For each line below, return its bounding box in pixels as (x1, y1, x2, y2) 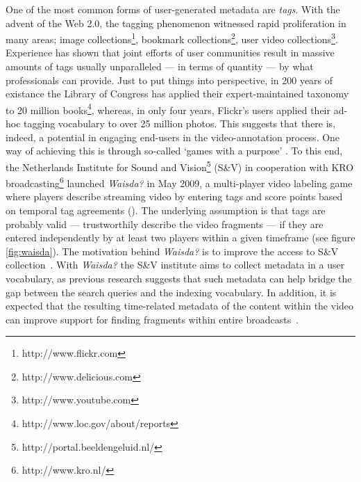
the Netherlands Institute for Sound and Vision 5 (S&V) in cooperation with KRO (6, 157, 354, 174)
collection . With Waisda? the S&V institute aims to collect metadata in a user (6, 257, 345, 272)
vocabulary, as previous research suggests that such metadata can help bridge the (6, 271, 352, 285)
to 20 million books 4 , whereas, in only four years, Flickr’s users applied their (6, 100, 330, 117)
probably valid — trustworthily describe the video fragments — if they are (6, 216, 324, 231)
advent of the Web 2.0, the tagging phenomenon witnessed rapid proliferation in (6, 15, 346, 30)
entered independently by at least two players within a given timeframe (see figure (6, 230, 355, 245)
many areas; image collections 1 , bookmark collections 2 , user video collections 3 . (6, 30, 338, 46)
